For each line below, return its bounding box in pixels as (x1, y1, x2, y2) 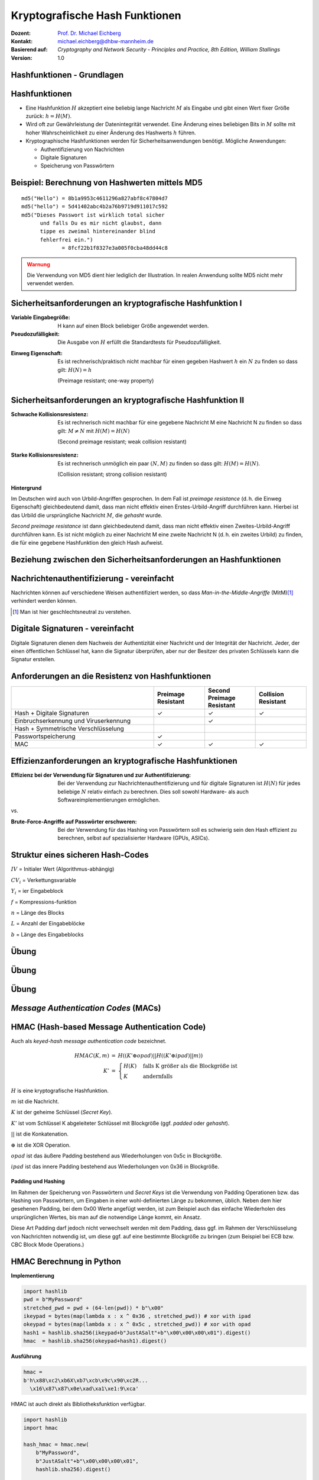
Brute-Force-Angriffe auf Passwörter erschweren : (11, 818, 137, 825)
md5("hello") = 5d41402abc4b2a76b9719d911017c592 (21, 203, 168, 210)
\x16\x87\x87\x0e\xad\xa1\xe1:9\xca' (30, 1385, 139, 1392)
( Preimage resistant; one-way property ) (57, 377, 154, 384)
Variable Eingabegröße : (11, 314, 70, 321)
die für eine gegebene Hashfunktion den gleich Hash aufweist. (11, 539, 164, 546)
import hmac (23, 1424, 58, 1431)
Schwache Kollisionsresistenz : (11, 410, 89, 417)
